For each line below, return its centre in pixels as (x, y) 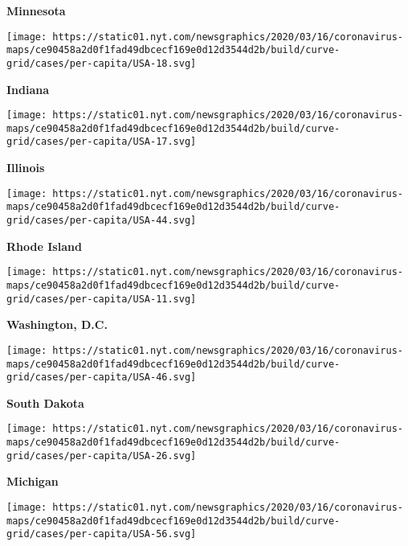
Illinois (26, 168)
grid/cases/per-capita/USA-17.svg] (102, 142)
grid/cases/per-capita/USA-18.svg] (102, 63)
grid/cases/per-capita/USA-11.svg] (102, 299)
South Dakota (45, 402)
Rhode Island (44, 246)
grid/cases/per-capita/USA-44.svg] (102, 221)
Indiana (28, 89)
